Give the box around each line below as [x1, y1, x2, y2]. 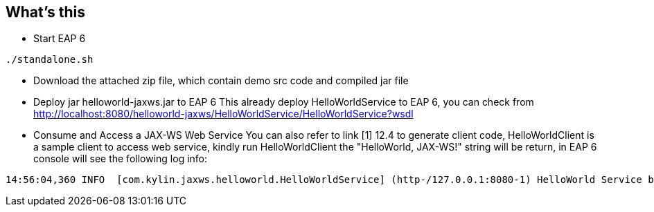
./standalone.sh [6, 54, 94, 66]
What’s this [6, 3, 86, 21]
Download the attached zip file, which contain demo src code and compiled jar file [33, 75, 409, 87]
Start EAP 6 [33, 32, 86, 45]
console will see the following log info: [33, 153, 208, 165]
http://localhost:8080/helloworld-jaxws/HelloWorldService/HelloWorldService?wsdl [33, 108, 414, 120]
